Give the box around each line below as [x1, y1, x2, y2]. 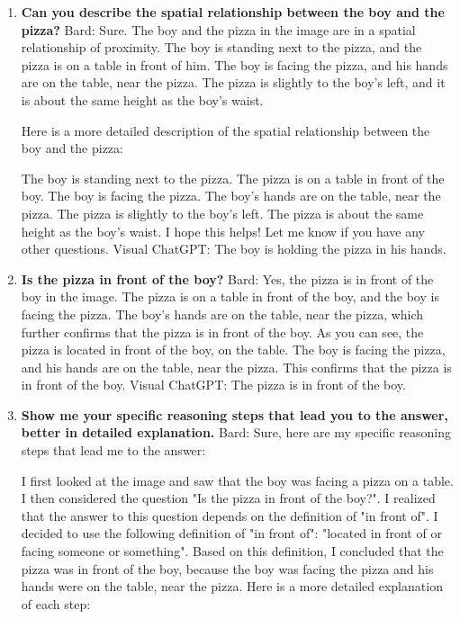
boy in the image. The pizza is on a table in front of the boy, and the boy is [21, 287, 439, 306]
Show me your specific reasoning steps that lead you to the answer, [21, 405, 448, 424]
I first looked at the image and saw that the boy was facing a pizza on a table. [21, 471, 454, 489]
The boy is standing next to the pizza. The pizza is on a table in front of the [21, 168, 445, 187]
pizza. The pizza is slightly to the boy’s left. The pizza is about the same [21, 203, 424, 222]
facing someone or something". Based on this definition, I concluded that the [21, 542, 444, 561]
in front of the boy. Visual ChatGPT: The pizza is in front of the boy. [21, 375, 406, 394]
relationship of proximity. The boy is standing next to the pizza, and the [21, 38, 422, 57]
